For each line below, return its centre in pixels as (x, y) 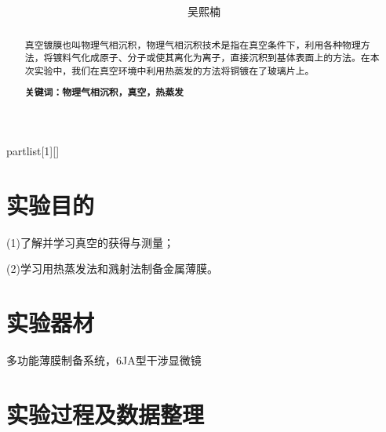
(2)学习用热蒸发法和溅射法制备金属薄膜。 (112, 269)
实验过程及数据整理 (106, 414)
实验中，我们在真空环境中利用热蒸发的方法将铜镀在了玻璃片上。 (174, 70)
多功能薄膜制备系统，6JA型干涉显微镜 (104, 360)
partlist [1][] (33, 151)
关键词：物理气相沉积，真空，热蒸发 (104, 93)
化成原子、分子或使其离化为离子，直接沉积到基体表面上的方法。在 (226, 58)
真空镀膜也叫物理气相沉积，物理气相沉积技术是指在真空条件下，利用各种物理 (193, 44)
